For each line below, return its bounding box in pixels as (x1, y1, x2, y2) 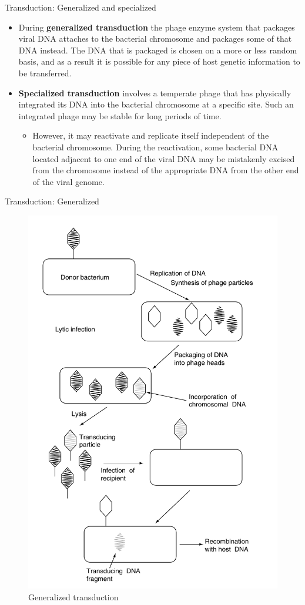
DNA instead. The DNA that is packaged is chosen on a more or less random (18, 43, 297, 56)
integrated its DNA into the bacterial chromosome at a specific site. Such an (18, 98, 294, 110)
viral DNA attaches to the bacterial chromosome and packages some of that (18, 32, 292, 45)
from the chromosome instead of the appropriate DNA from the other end (32, 164, 299, 176)
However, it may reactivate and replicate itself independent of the (32, 129, 269, 142)
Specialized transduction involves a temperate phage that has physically (18, 86, 291, 99)
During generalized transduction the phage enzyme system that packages (18, 21, 295, 33)
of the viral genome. (32, 175, 105, 187)
